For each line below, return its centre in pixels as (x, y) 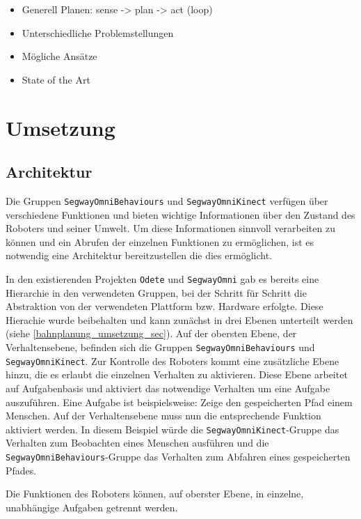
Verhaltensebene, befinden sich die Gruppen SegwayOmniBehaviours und (160, 347)
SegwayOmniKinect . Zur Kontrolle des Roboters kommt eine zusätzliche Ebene (173, 361)
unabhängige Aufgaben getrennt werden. (92, 507)
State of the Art (56, 79)
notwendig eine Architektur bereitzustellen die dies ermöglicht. (139, 255)
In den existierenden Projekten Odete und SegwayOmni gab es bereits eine (162, 278)
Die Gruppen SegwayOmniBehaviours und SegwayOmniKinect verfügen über (167, 200)
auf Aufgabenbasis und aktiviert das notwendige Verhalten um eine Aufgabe (168, 388)
